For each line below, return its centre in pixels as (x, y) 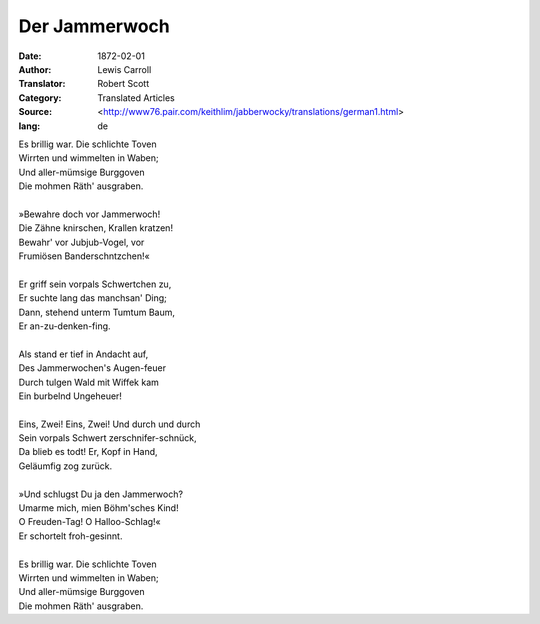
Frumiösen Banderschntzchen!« (84, 256)
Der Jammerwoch (94, 26)
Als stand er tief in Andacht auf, (83, 354)
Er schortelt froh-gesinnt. (70, 536)
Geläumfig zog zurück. (65, 466)
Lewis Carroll (124, 69)
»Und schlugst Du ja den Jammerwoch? (101, 494)
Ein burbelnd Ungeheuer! (70, 396)
